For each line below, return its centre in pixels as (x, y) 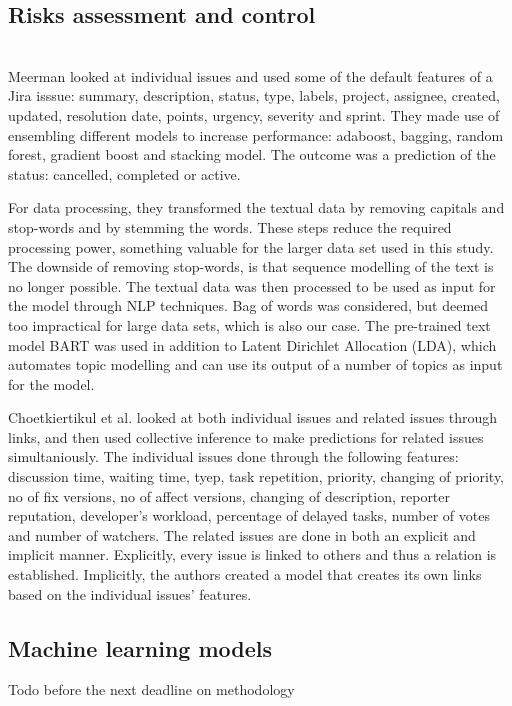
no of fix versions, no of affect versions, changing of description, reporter (229, 495)
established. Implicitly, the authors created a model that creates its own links (245, 574)
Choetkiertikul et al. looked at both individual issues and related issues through (253, 417)
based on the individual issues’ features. (130, 593)
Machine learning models (140, 647)
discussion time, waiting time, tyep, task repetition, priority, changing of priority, (256, 476)
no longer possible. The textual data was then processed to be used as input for (252, 285)
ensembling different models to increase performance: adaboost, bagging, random (256, 134)
